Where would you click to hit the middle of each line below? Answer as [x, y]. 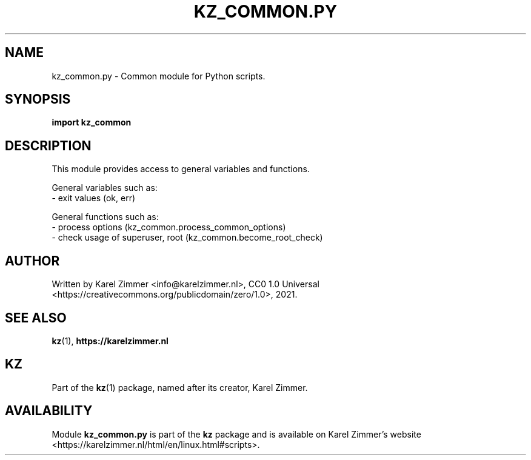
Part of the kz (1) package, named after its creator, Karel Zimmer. [180, 387]
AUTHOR [32, 261]
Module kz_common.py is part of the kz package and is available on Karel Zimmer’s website [236, 434]
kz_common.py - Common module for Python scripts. [159, 76]
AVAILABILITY [49, 411]
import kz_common [92, 122]
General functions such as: [105, 217]
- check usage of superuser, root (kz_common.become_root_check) [187, 238]
